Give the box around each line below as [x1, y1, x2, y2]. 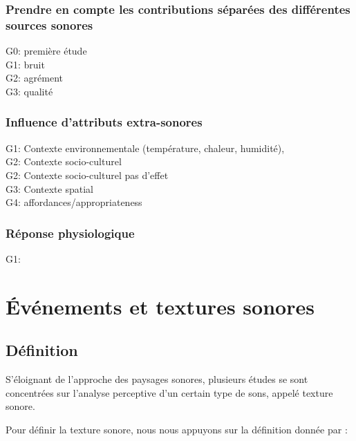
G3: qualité [6, 84, 53, 98]
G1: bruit [6, 57, 45, 71]
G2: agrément [6, 71, 63, 85]
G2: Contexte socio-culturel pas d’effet [6, 167, 169, 182]
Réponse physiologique [6, 224, 135, 241]
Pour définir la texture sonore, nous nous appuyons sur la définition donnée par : [6, 422, 348, 436]
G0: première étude [6, 44, 87, 58]
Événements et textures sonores [6, 292, 315, 320]
